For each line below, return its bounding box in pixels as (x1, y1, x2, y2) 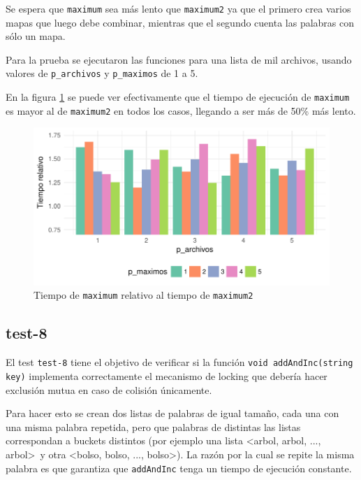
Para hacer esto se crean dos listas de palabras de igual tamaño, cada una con (6, 406, 339, 421)
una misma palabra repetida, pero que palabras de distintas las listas (6, 419, 301, 434)
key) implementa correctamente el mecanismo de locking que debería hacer (6, 368, 327, 383)
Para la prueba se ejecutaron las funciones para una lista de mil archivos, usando (6, 52, 352, 66)
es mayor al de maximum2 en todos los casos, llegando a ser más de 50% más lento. (6, 103, 356, 118)
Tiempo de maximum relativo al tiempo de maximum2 (34, 288, 253, 302)
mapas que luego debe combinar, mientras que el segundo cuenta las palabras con (6, 15, 355, 29)
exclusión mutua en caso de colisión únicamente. (6, 382, 212, 397)
